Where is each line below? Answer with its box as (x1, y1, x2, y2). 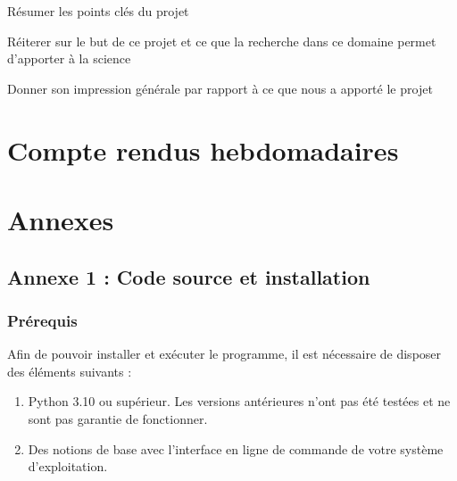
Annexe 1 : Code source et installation (7, 262, 370, 290)
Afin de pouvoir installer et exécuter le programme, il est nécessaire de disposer (7, 344, 442, 363)
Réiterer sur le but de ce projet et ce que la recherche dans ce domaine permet (7, 31, 436, 50)
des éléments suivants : (7, 361, 132, 380)
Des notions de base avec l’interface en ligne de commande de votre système (28, 439, 444, 458)
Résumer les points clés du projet (7, 2, 189, 20)
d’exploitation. (28, 457, 108, 476)
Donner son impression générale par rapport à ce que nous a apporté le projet (7, 79, 433, 97)
